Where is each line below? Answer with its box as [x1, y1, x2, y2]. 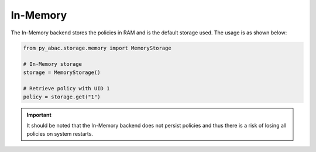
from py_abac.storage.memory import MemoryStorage [23, 44, 172, 51]
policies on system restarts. [26, 130, 94, 137]
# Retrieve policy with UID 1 [23, 85, 110, 92]
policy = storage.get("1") [23, 93, 101, 100]
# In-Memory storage [23, 61, 82, 68]
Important [26, 111, 52, 118]
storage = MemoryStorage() [23, 69, 101, 76]
